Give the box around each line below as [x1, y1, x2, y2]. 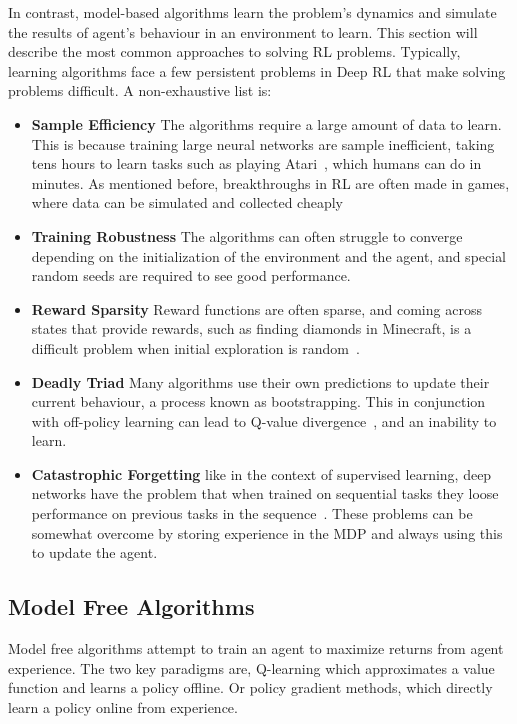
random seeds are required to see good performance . [31, 265, 351, 286]
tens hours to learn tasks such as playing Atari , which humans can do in [31, 153, 482, 174]
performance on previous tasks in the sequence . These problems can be [31, 503, 473, 524]
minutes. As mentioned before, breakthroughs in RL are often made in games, [31, 172, 510, 193]
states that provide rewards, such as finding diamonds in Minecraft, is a [31, 318, 472, 339]
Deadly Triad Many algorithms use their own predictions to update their [31, 371, 490, 392]
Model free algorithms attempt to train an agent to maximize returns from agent [8, 638, 504, 659]
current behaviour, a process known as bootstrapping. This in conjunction [31, 391, 486, 412]
